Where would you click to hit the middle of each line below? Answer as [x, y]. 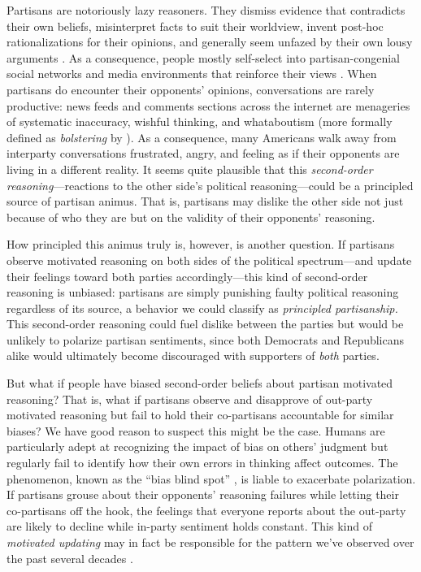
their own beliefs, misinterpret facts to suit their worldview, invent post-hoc [195, 26]
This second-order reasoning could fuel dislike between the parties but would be [205, 324]
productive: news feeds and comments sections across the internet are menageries [208, 105]
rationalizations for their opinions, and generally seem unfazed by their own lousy [210, 42]
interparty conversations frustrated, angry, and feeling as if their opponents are [203, 153]
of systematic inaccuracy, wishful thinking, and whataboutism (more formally [200, 121]
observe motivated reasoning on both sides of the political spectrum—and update [209, 260]
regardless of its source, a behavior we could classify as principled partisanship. [202, 308]
